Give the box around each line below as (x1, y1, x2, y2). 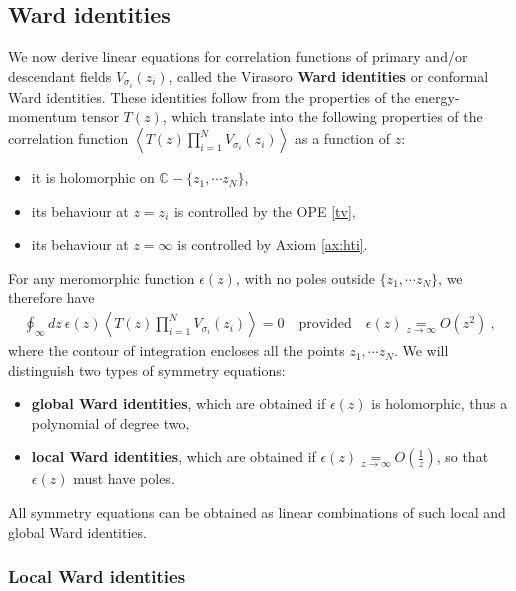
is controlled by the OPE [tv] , (173, 200, 356, 221)
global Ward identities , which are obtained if (31, 393, 326, 414)
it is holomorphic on (31, 167, 155, 188)
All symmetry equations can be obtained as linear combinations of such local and (8, 502, 506, 523)
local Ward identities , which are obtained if (31, 446, 316, 467)
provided (298, 317, 352, 332)
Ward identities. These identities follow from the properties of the (8, 86, 411, 107)
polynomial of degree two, (31, 412, 190, 433)
